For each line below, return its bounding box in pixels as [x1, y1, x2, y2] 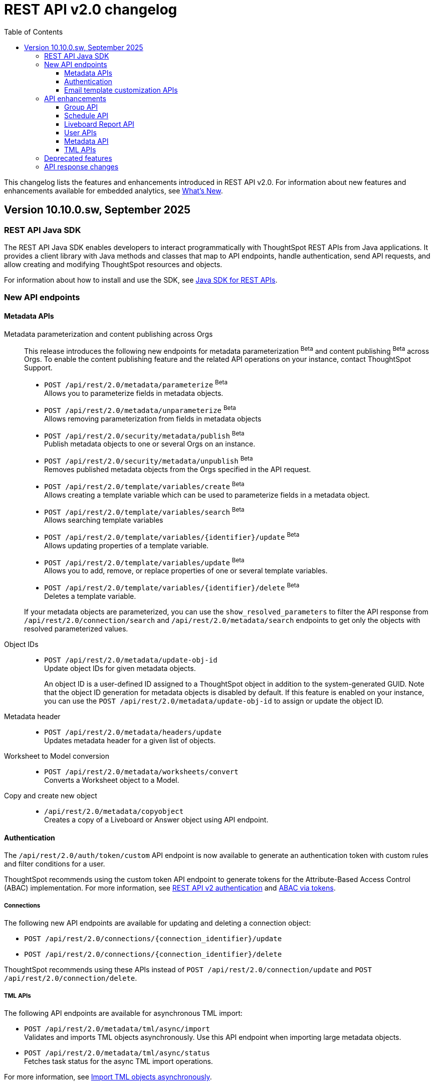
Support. [24, 363, 53, 372]
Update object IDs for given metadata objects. [44, 664, 196, 673]
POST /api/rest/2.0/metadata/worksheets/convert [44, 768, 239, 776]
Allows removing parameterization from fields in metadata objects [44, 414, 262, 423]
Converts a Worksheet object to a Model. [44, 776, 179, 785]
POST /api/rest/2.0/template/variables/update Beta [44, 556, 245, 567]
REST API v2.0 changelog [4, 1, 177, 18]
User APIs [64, 128, 97, 137]
